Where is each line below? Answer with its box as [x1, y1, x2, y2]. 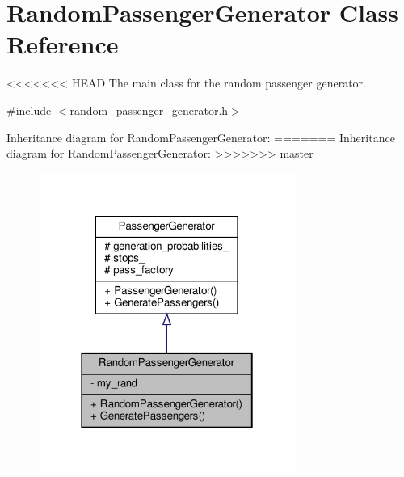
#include [6, 101, 52, 118]
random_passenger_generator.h [69, 101, 229, 118]
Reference [6, 27, 119, 61]
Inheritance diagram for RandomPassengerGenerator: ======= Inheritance [6, 129, 395, 146]
